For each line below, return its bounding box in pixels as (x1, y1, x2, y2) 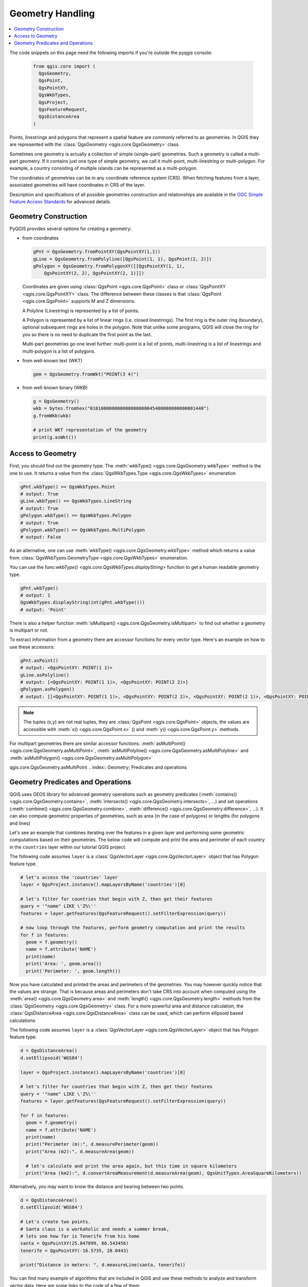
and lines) (9, 820, 31, 826)
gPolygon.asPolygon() (20, 686, 75, 692)
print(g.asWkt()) (33, 434, 77, 440)
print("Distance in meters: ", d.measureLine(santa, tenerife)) (20, 1262, 186, 1268)
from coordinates (22, 235, 59, 241)
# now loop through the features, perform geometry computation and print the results (20, 925, 245, 931)
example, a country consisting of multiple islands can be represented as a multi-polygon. (9, 165, 198, 171)
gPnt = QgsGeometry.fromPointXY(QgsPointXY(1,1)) (33, 249, 161, 255)
